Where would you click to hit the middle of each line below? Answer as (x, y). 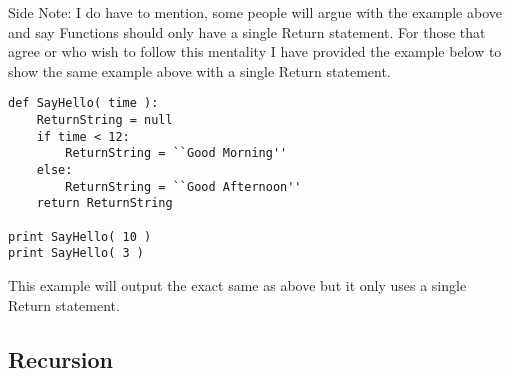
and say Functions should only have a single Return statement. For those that (247, 31)
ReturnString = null (104, 120)
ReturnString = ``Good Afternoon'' (183, 186)
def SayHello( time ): (83, 103)
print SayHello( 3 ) (76, 253)
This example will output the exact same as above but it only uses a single (237, 284)
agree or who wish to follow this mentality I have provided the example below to (255, 51)
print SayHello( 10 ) (80, 236)
